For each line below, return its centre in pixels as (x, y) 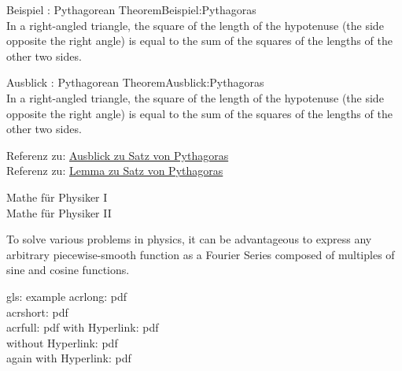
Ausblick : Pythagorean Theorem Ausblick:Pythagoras (135, 82)
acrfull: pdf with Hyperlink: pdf (83, 327)
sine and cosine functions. (68, 270)
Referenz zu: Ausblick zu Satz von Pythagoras (118, 155)
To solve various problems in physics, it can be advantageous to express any (189, 239)
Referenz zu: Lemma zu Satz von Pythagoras (115, 171)
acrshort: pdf (37, 312)
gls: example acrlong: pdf (66, 296)
